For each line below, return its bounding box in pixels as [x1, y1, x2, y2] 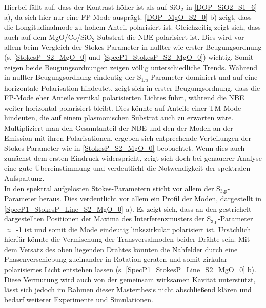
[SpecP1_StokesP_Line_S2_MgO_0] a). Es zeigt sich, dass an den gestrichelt [4, 203, 252, 214]
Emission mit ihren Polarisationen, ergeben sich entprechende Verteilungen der [4, 132, 252, 143]
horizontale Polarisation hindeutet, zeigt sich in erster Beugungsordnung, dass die [4, 82, 260, 93]
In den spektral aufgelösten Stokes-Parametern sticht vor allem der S [4, 182, 220, 193]
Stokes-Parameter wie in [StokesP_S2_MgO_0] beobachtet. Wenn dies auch [4, 142, 245, 153]
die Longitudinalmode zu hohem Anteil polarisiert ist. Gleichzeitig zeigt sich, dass [4, 22, 261, 32]
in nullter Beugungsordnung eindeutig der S [4, 72, 141, 83]
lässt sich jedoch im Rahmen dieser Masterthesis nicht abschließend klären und [4, 284, 252, 295]
